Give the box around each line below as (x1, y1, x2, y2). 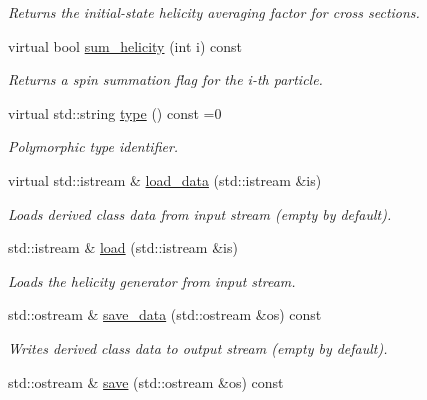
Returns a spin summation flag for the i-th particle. (8, 69, 323, 90)
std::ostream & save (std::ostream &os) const (8, 371, 284, 392)
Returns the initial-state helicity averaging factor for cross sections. (8, 2, 420, 22)
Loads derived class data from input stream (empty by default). (8, 203, 392, 224)
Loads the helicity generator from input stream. (8, 270, 296, 291)
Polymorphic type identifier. (8, 136, 179, 157)
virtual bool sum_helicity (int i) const (8, 35, 242, 56)
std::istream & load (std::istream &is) (8, 237, 238, 258)
